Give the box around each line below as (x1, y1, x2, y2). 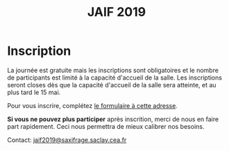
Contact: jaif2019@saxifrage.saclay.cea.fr (7, 136, 127, 144)
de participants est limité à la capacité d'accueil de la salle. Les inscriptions (7, 73, 222, 82)
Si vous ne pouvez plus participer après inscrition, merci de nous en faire (7, 115, 219, 123)
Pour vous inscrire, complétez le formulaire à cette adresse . (7, 101, 178, 109)
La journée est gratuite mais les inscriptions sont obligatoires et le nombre (7, 66, 219, 74)
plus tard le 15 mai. (7, 88, 61, 96)
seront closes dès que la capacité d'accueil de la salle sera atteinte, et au (7, 80, 217, 89)
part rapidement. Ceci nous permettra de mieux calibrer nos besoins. (7, 122, 205, 130)
